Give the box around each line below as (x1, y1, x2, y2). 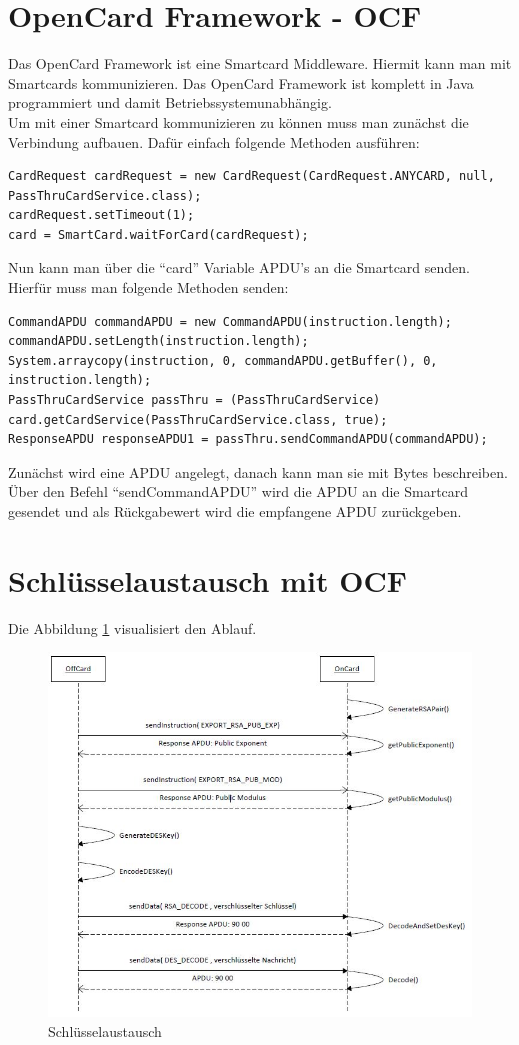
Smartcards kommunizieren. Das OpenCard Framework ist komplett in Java (8, 72, 474, 93)
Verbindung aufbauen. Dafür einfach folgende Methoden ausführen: (8, 131, 420, 152)
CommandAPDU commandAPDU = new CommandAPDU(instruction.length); (8, 314, 452, 329)
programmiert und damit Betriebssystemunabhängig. (8, 92, 332, 113)
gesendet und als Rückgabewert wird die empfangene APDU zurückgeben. (8, 501, 462, 521)
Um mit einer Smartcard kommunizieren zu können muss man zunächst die (8, 111, 469, 132)
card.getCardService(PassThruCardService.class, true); (8, 412, 388, 427)
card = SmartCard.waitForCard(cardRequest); (8, 227, 309, 242)
